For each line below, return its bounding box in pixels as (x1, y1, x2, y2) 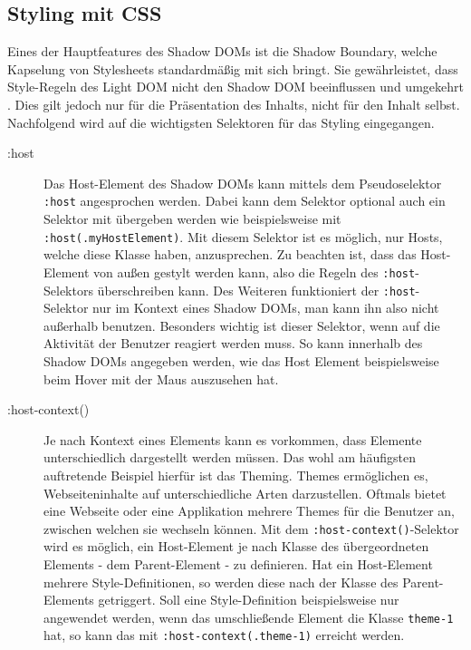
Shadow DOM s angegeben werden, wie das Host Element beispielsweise (43, 351, 439, 370)
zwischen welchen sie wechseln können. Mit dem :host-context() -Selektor (43, 519, 459, 538)
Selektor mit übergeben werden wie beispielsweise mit (43, 209, 341, 228)
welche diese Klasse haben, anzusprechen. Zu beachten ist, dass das (43, 245, 417, 264)
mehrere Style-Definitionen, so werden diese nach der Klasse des (43, 572, 399, 591)
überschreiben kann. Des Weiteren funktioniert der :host (97, 280, 416, 299)
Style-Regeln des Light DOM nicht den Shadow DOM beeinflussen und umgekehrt (7, 77, 464, 96)
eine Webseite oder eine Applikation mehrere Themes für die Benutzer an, (43, 501, 455, 520)
